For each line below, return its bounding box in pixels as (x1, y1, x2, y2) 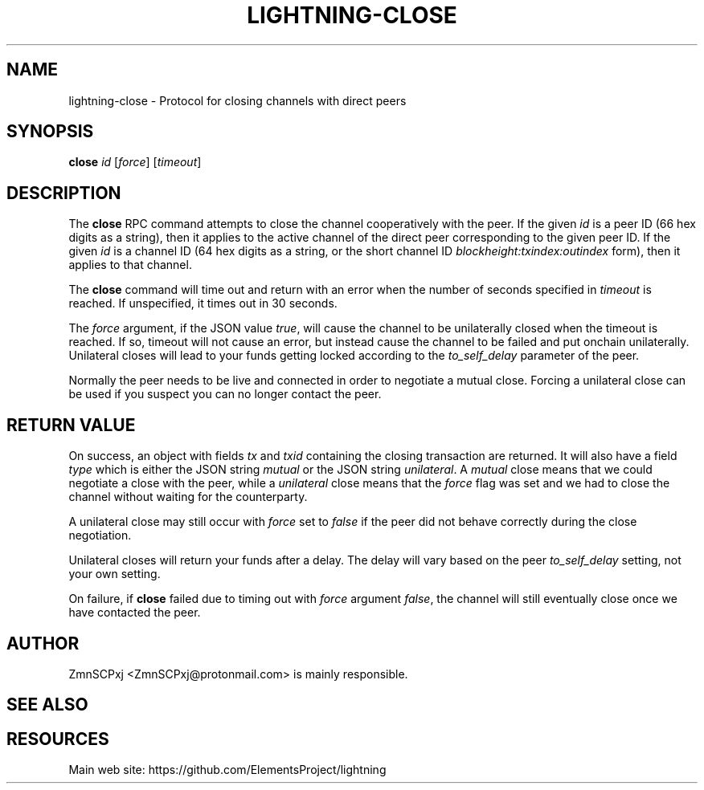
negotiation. (68, 528, 132, 543)
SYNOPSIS (6, 121, 94, 142)
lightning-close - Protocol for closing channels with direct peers (68, 93, 407, 108)
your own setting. (68, 567, 161, 581)
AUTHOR (6, 633, 80, 654)
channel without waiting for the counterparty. (68, 490, 308, 504)
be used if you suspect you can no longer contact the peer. (68, 387, 382, 401)
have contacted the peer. (68, 605, 201, 620)
